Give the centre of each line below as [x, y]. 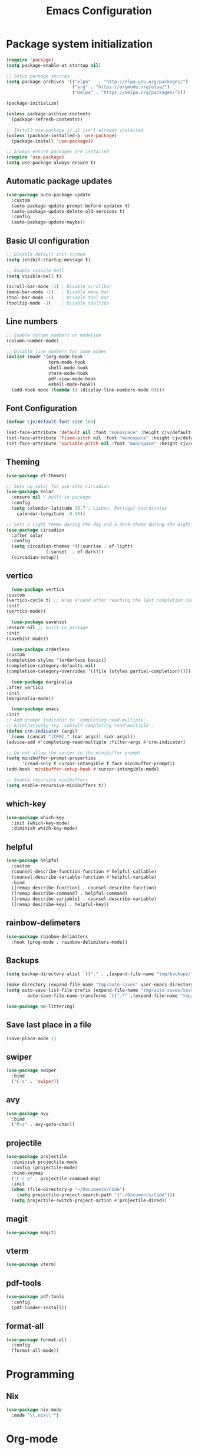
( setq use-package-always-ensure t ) [51, 163]
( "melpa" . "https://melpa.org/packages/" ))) [128, 93]
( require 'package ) [30, 60]
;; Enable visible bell [35, 270]
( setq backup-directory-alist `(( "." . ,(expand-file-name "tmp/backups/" [100, 974]
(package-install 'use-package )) [52, 141]
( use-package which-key [35, 817]
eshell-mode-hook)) [72, 384]
